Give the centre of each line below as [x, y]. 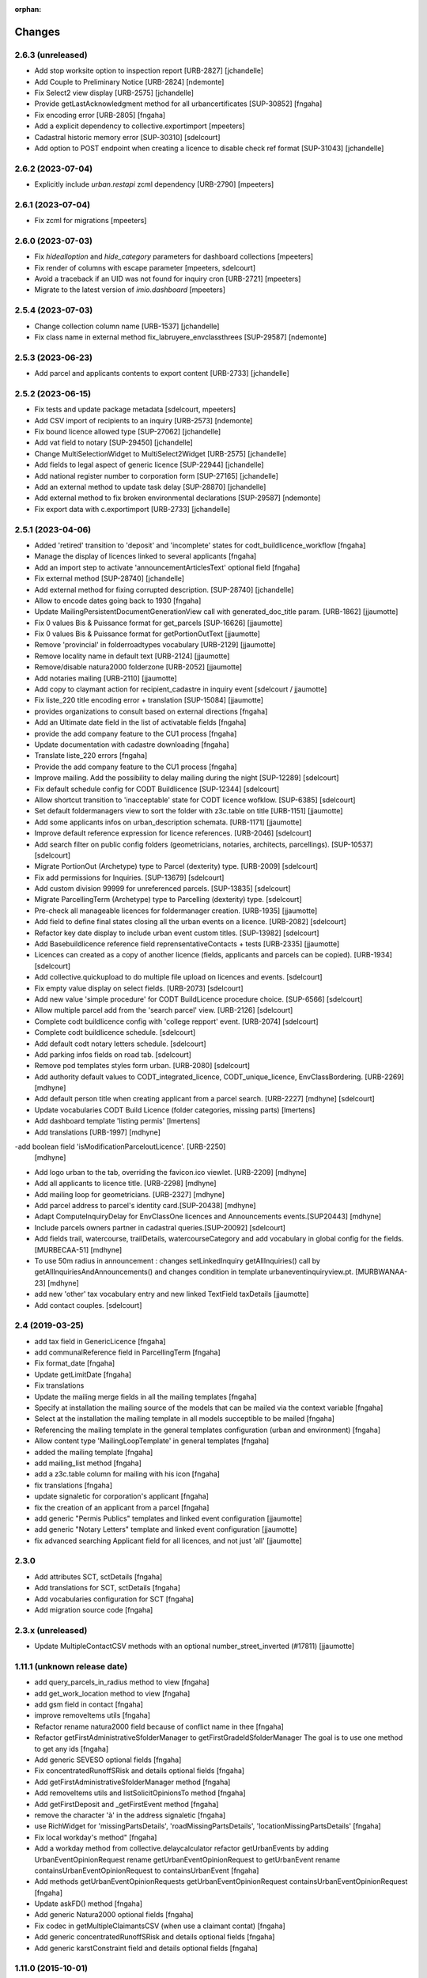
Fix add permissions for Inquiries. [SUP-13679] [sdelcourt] [129, 877]
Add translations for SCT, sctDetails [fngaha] [108, 1588]
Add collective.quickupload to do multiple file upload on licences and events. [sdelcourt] [179, 977]
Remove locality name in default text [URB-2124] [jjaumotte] [132, 656]
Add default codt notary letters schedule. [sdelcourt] [120, 1044]
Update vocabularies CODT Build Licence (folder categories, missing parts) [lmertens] [175, 1110]
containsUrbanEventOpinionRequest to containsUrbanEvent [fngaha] [147, 1870]
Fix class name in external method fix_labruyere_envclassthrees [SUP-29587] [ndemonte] [181, 337]
